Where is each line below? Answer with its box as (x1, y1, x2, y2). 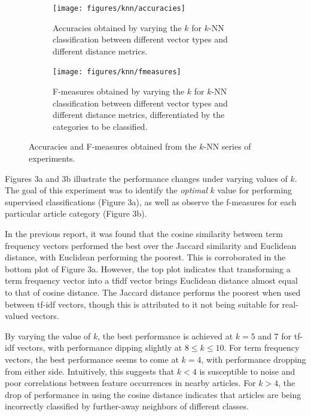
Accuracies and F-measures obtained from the (29, 140, 197, 153)
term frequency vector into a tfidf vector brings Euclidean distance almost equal (5, 274, 298, 287)
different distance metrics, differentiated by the (53, 108, 225, 121)
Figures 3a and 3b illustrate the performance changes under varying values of (5, 172, 288, 184)
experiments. (29, 152, 75, 165)
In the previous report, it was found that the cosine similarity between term (5, 227, 283, 240)
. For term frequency (224, 341, 300, 354)
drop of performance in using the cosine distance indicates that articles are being (5, 388, 301, 400)
